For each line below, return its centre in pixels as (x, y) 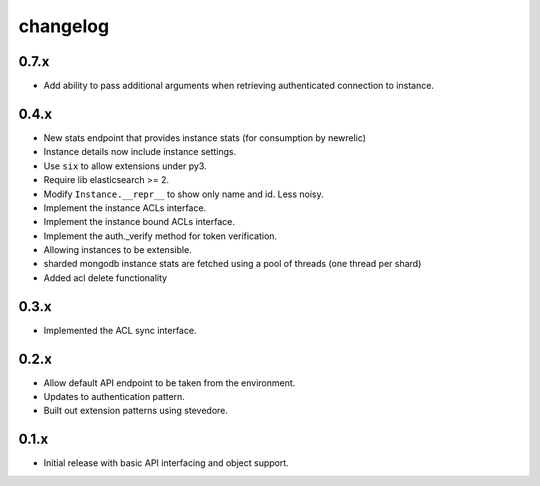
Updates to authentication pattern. (114, 397)
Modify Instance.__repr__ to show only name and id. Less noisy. (183, 194)
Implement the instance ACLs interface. (125, 207)
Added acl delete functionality (105, 277)
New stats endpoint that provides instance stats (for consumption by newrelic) (205, 137)
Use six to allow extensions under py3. (125, 166)
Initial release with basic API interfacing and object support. (166, 463)
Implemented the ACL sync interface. (120, 330)
